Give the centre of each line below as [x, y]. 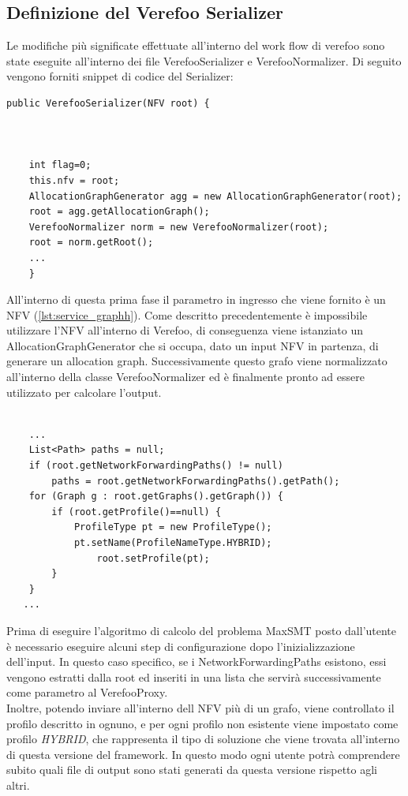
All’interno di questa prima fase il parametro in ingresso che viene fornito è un [196, 299]
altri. [18, 785]
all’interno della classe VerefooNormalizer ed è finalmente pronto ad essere [185, 377]
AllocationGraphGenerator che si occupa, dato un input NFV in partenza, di [193, 345]
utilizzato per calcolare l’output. [84, 392]
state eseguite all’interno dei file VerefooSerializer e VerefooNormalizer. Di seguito [204, 60]
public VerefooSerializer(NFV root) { [108, 103]
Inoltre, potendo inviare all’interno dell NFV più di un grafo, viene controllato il [200, 707]
